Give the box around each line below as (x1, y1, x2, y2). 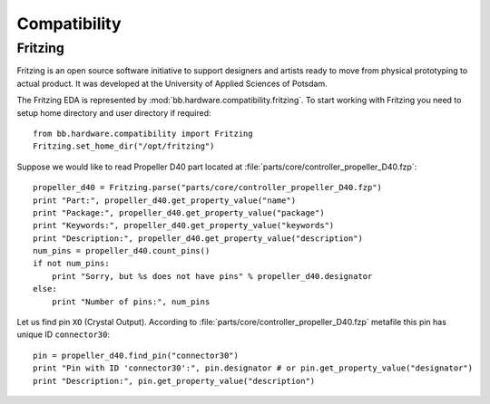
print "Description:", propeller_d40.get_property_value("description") (33, 233, 363, 244)
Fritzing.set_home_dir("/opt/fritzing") (33, 141, 215, 151)
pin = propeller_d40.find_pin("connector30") (33, 350, 240, 361)
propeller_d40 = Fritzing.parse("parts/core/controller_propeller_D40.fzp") (33, 182, 383, 193)
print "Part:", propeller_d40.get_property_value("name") (33, 195, 297, 206)
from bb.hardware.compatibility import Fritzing (33, 128, 253, 139)
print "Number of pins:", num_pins (51, 296, 211, 307)
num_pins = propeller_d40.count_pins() (33, 245, 211, 256)
